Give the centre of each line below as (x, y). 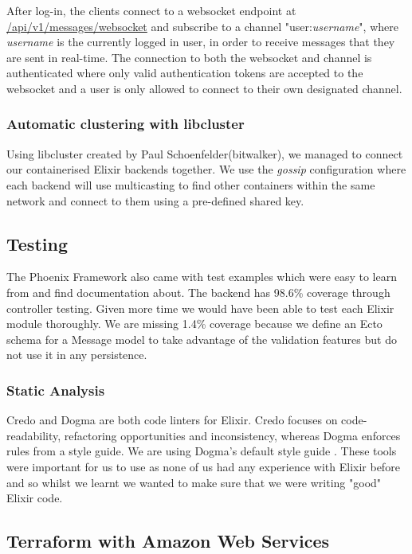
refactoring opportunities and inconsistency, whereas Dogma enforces (232, 435)
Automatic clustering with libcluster (126, 124)
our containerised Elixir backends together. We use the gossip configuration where (206, 169)
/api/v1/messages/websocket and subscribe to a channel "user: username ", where (202, 26)
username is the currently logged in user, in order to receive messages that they (201, 42)
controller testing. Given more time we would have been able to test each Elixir (200, 308)
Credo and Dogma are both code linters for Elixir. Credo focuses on (172, 420)
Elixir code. (35, 498)
